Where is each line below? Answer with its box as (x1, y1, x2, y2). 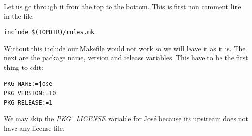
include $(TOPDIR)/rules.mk (4, 29, 94, 36)
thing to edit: (4, 62, 43, 72)
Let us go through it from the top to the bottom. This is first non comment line (4, 1, 241, 11)
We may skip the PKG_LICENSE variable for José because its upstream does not (4, 113, 248, 123)
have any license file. (4, 122, 64, 133)
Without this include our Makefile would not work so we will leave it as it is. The (4, 43, 246, 53)
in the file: (4, 11, 34, 21)
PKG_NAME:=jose (4, 80, 53, 87)
